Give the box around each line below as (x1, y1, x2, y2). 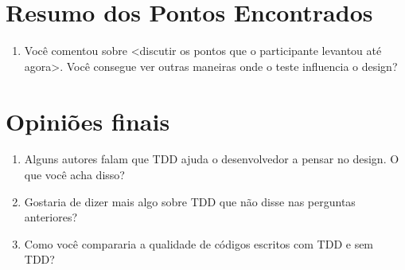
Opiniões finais (6, 104, 170, 137)
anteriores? (24, 209, 78, 225)
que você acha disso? (24, 166, 125, 183)
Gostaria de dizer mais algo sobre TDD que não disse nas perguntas (24, 193, 356, 209)
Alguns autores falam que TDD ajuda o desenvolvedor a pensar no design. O (24, 151, 399, 167)
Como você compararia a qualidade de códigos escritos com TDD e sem (24, 235, 374, 252)
